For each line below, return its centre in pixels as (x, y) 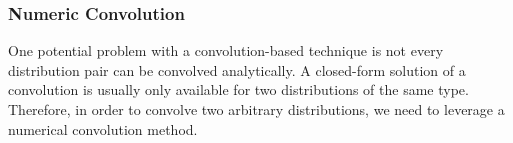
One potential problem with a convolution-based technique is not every (226, 50)
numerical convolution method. (103, 128)
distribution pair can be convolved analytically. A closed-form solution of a (237, 69)
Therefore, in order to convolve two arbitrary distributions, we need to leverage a (256, 109)
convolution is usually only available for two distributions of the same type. (238, 89)
